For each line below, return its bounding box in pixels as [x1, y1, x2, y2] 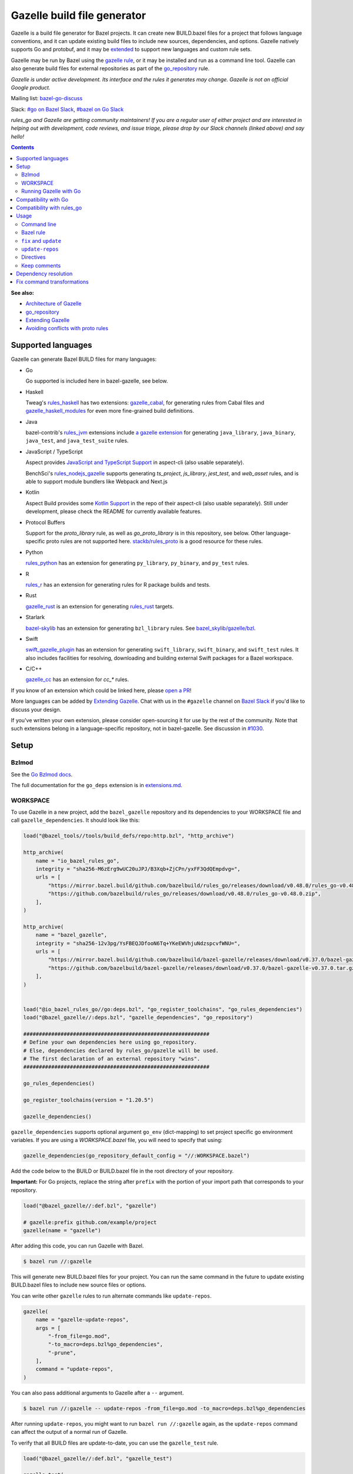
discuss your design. [11, 706, 62, 713]
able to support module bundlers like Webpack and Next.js [25, 478, 168, 485]
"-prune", [48, 1349, 76, 1356]
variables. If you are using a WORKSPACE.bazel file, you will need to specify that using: [11, 1137, 223, 1144]
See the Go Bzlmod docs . [11, 771, 73, 778]
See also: [11, 289, 35, 296]
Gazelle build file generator [11, 9, 146, 22]
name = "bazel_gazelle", [35, 932, 108, 939]
